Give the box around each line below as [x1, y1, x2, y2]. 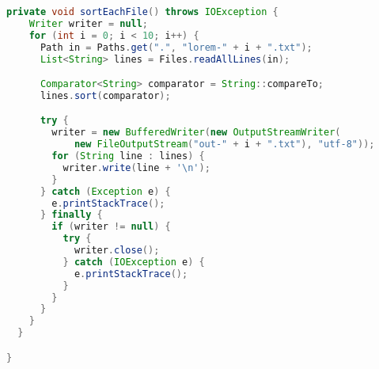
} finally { [40, 209, 103, 221]
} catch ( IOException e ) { [63, 256, 205, 268]
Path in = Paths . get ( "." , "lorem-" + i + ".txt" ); [40, 41, 313, 53]
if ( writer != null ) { [51, 221, 171, 233]
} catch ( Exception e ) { [40, 185, 171, 197]
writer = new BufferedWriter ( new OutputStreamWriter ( [51, 127, 341, 139]
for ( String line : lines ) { [51, 150, 205, 162]
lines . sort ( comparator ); [40, 89, 171, 101]
